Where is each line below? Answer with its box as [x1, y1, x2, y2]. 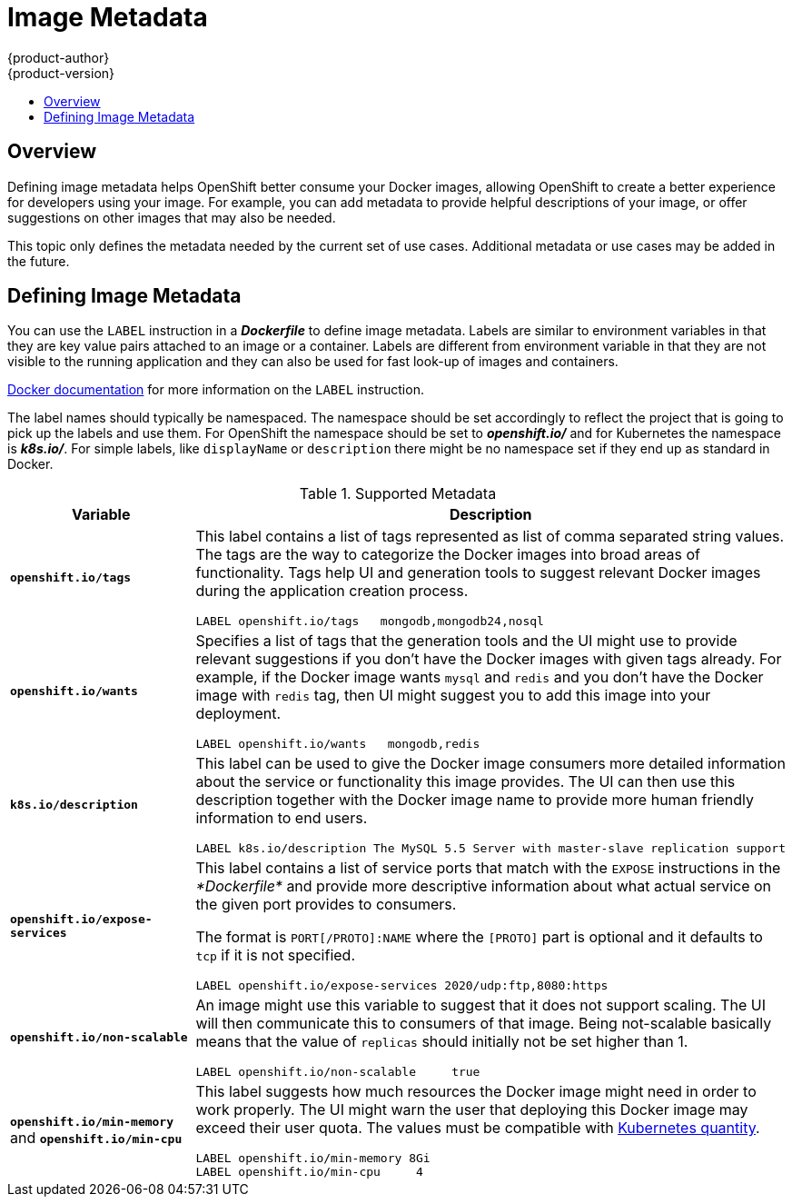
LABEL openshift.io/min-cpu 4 [195, 1165, 423, 1179]
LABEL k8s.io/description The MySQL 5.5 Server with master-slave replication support [195, 841, 786, 856]
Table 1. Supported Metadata [299, 484, 497, 503]
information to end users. [195, 809, 368, 828]
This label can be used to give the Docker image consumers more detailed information [195, 754, 786, 773]
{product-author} [7, 49, 110, 65]
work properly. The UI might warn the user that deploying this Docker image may [195, 1100, 748, 1119]
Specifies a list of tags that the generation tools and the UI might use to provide [195, 632, 738, 651]
